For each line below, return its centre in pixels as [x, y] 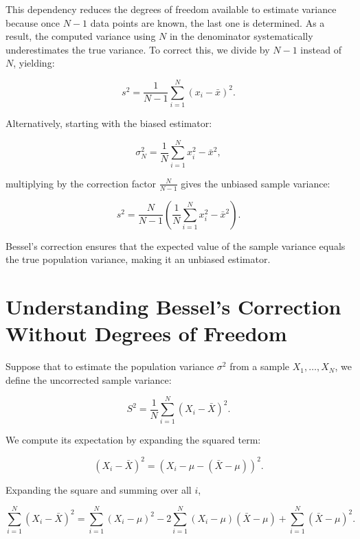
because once [33, 22]
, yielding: [34, 63]
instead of [321, 49]
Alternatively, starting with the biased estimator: [109, 123]
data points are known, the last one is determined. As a [207, 22]
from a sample [260, 366]
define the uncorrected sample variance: [89, 379]
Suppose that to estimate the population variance [110, 366]
